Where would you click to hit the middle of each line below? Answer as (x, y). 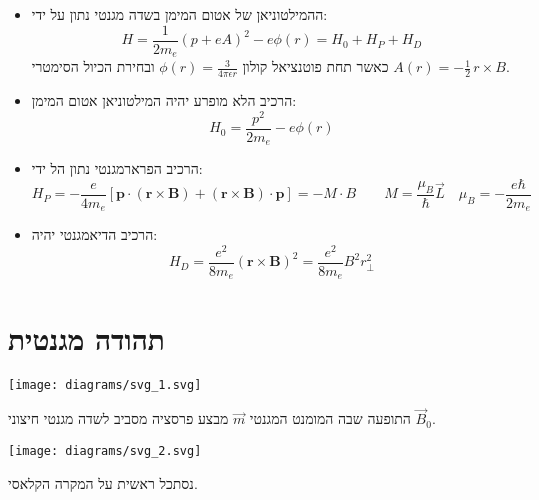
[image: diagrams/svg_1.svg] (105, 384)
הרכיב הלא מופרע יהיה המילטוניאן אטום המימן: (164, 99)
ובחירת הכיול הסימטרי (93, 66)
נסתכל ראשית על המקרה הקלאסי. (103, 482)
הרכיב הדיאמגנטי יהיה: (94, 234)
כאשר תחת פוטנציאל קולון (315, 66)
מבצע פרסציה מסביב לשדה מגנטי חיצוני (118, 418)
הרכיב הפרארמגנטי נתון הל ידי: (117, 168)
